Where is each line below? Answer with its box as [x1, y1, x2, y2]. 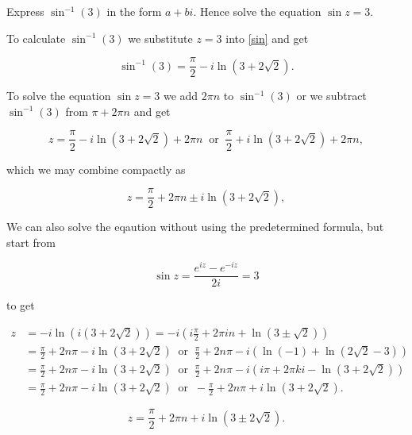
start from [6, 233, 56, 250]
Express [6, 3, 44, 19]
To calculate [6, 29, 66, 46]
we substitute [128, 29, 193, 46]
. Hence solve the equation [193, 3, 322, 19]
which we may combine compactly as [6, 160, 186, 177]
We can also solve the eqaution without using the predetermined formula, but [6, 218, 384, 235]
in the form [106, 3, 162, 19]
